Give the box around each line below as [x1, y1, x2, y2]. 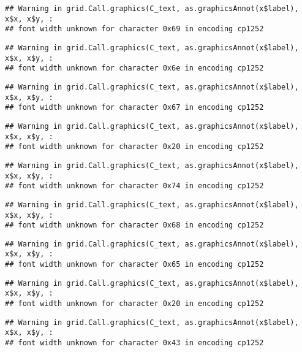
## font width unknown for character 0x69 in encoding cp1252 [5, 25, 264, 34]
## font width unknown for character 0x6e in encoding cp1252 [5, 64, 264, 73]
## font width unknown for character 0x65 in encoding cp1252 [5, 260, 264, 269]
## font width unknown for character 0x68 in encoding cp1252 [5, 221, 264, 230]
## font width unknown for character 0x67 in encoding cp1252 [5, 103, 264, 112]
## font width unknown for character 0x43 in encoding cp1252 [5, 339, 264, 348]
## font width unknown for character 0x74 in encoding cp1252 [5, 182, 264, 191]
